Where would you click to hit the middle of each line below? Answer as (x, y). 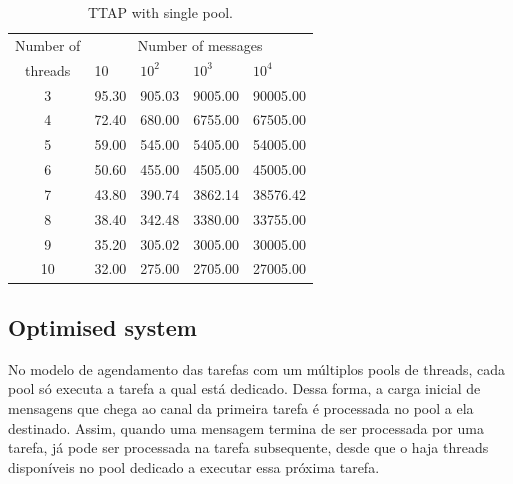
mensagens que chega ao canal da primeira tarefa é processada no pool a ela (241, 407)
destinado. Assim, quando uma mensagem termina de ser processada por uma (246, 427)
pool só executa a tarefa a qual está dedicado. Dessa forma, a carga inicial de (244, 388)
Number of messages (200, 44)
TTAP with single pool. (160, 12)
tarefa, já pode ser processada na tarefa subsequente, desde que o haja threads (248, 447)
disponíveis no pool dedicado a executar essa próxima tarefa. (194, 466)
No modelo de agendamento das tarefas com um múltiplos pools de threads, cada (257, 368)
